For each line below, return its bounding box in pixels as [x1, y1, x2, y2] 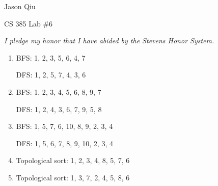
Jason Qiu [4, 1, 36, 11]
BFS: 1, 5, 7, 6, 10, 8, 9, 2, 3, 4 [16, 121, 113, 131]
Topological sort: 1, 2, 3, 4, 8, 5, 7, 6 [16, 155, 130, 166]
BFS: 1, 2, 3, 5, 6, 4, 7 [16, 52, 86, 63]
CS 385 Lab [4, 18, 41, 29]
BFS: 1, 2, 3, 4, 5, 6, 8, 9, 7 [16, 86, 101, 97]
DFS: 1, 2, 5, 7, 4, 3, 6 [16, 69, 86, 80]
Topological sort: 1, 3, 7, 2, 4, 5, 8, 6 [16, 172, 130, 182]
